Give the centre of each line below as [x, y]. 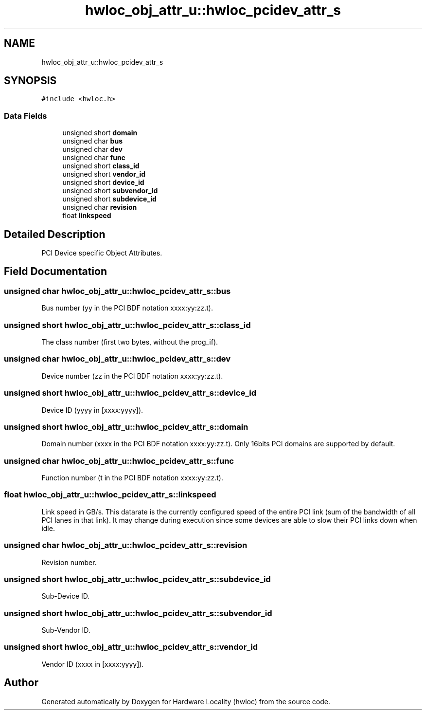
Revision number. [69, 562]
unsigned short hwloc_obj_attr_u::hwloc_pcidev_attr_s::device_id [130, 393]
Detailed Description [55, 234]
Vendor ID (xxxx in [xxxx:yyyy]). [93, 664]
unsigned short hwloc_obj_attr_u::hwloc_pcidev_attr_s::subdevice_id [137, 579]
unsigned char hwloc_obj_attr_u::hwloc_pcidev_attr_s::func [119, 461]
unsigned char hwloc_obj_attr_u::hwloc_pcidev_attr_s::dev [117, 359]
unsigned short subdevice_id [109, 199]
